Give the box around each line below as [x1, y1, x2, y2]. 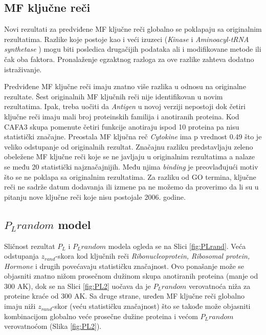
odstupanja [4, 250, 39, 261]
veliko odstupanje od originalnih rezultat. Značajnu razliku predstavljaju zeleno [4, 141, 253, 152]
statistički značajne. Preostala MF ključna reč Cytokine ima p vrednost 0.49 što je [4, 131, 262, 142]
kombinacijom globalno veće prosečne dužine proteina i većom [4, 310, 198, 321]
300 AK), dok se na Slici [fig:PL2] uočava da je [4, 280, 151, 291]
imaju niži [4, 301, 36, 311]
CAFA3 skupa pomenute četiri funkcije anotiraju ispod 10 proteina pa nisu [4, 121, 239, 132]
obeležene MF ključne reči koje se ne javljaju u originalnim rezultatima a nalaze [4, 151, 255, 162]
